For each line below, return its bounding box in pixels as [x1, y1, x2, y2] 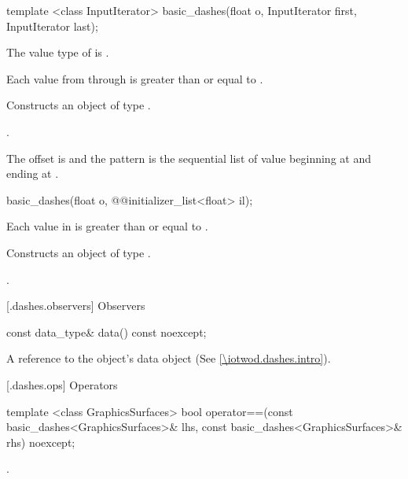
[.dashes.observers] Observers [6, 297, 145, 314]
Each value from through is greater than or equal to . [6, 70, 263, 87]
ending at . [6, 165, 59, 182]
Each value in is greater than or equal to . [6, 218, 208, 234]
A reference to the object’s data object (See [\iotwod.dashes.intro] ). [6, 350, 331, 367]
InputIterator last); [6, 17, 98, 34]
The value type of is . [6, 44, 109, 61]
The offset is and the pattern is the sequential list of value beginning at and [6, 149, 371, 166]
